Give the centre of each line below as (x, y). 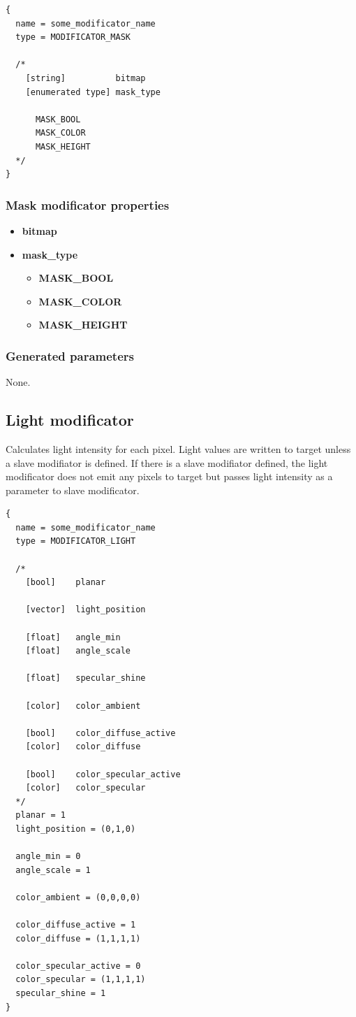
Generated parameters (70, 355)
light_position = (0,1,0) (76, 829)
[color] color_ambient (83, 706)
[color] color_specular (86, 788)
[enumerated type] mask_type (93, 92)
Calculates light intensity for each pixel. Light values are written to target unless (178, 448)
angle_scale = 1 (53, 870)
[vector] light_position (86, 610)
